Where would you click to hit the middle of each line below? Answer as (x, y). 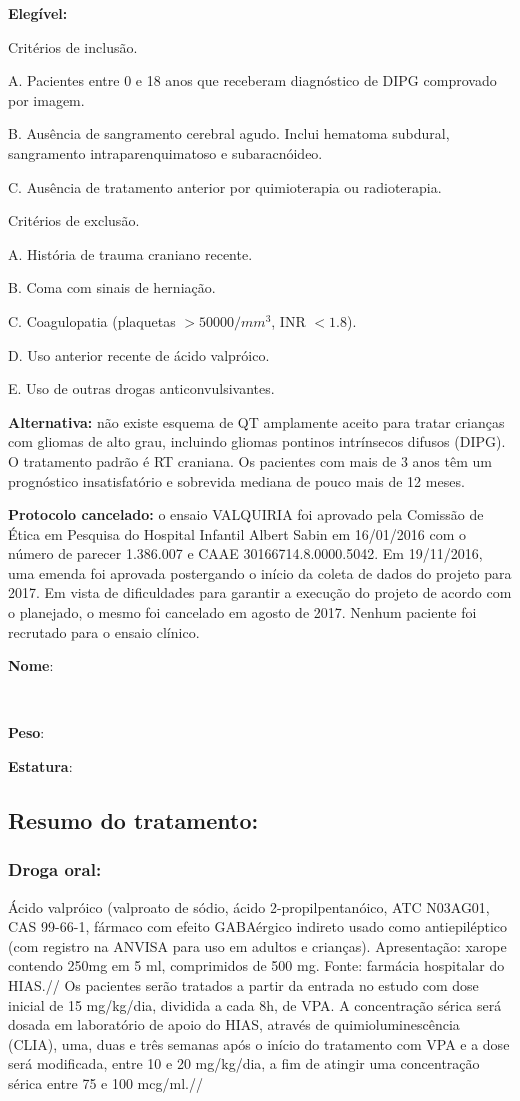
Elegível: (38, 13)
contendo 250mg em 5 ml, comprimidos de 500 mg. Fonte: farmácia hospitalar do (256, 965)
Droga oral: (55, 869)
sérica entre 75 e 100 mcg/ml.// (105, 1082)
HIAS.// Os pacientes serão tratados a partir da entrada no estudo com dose (243, 985)
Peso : (26, 732)
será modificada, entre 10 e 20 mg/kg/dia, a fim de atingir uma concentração (244, 1063)
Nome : (31, 665)
